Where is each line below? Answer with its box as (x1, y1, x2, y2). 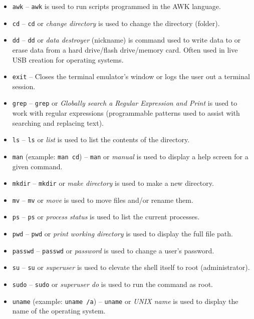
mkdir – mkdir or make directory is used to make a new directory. (12, 178, 214, 188)
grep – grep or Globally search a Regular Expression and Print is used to (12, 98, 237, 108)
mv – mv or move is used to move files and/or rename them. (12, 194, 193, 205)
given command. (12, 161, 63, 171)
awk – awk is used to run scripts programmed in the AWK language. (12, 1, 221, 11)
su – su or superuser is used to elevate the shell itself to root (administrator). (12, 262, 250, 272)
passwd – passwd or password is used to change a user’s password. (12, 245, 214, 255)
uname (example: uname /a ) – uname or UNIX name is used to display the (12, 295, 238, 306)
